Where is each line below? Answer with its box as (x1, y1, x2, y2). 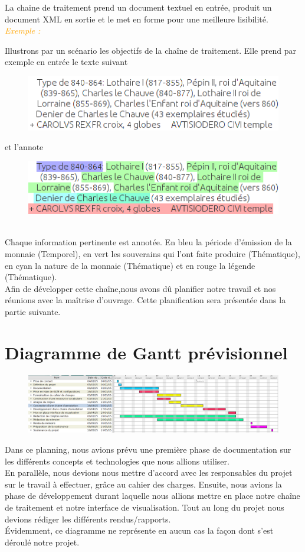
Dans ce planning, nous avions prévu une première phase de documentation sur (5, 443, 291, 455)
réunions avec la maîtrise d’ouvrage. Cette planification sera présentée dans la (5, 294, 286, 306)
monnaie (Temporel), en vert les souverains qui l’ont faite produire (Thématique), (5, 248, 300, 259)
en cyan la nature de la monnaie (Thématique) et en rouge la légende (5, 259, 255, 271)
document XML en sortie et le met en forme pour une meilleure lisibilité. (5, 12, 268, 25)
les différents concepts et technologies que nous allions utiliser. (5, 454, 229, 467)
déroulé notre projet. (5, 535, 80, 548)
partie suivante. (5, 305, 61, 317)
